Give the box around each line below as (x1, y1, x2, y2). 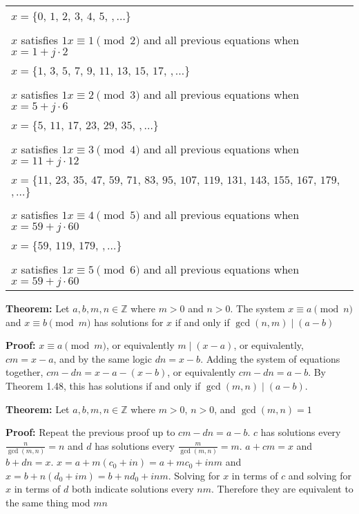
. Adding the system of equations (200, 351, 340, 365)
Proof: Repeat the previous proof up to (6, 425, 175, 439)
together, (6, 365, 43, 379)
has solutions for (94, 314, 164, 329)
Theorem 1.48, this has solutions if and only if (6, 378, 201, 392)
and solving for (288, 468, 351, 482)
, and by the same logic (53, 351, 152, 365)
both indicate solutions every (71, 482, 194, 496)
